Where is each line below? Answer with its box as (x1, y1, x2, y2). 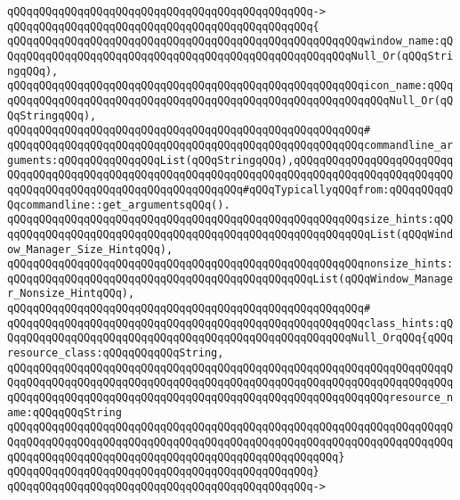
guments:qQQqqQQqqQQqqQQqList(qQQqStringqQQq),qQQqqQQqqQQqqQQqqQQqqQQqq (7, 153, 454, 167)
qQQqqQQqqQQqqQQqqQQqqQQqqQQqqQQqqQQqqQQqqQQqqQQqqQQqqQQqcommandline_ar (7, 138, 454, 152)
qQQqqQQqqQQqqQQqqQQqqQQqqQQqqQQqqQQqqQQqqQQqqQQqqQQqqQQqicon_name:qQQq (7, 79, 454, 93)
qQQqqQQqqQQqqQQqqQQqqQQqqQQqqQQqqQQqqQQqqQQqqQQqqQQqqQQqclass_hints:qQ (7, 316, 454, 330)
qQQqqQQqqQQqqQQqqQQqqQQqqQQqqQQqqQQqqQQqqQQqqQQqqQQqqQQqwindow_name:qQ (7, 35, 454, 48)
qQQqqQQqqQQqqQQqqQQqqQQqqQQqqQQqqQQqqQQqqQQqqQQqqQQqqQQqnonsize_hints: (7, 258, 454, 271)
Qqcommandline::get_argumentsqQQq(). (7, 198, 230, 211)
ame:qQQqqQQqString (7, 406, 122, 419)
